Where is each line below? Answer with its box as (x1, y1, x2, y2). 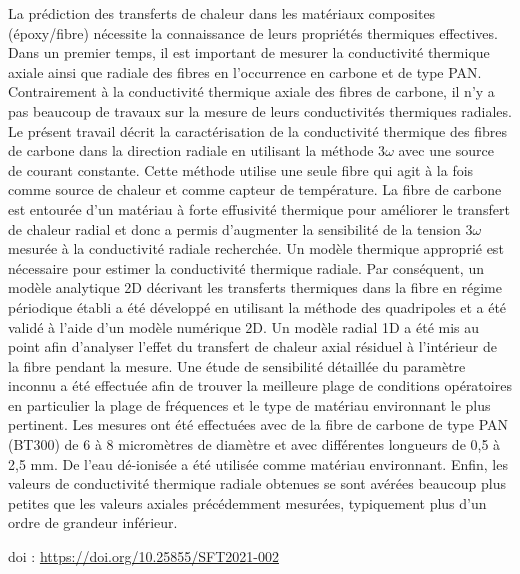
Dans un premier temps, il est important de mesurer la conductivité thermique (8, 42, 490, 63)
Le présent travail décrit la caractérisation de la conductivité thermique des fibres (8, 120, 507, 141)
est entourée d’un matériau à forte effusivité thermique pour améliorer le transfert (8, 198, 510, 219)
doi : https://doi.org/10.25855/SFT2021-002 (8, 546, 280, 567)
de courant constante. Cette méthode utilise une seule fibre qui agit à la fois (8, 159, 474, 180)
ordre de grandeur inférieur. (8, 512, 178, 533)
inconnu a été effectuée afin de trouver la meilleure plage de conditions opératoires (8, 375, 512, 396)
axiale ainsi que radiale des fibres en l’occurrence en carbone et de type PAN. (8, 61, 482, 82)
